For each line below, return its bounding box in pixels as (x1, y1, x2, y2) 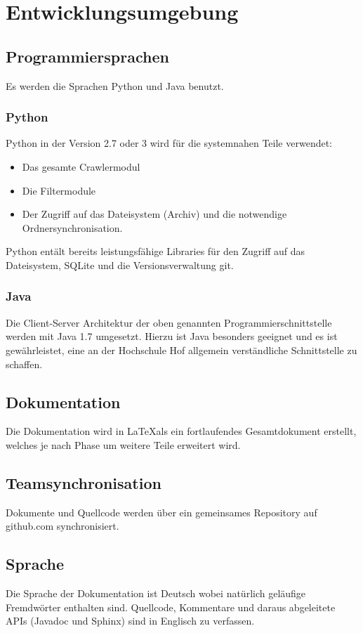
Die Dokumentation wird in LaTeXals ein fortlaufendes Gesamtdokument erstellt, (6, 424, 357, 438)
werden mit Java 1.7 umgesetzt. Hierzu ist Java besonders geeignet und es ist (6, 329, 338, 344)
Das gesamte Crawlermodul (22, 159, 140, 174)
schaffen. (6, 356, 43, 371)
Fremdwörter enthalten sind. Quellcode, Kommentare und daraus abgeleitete (6, 599, 336, 614)
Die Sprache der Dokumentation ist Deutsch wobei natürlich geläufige (6, 586, 306, 601)
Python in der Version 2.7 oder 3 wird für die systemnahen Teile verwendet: (6, 136, 333, 150)
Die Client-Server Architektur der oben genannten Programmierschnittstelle (6, 315, 332, 329)
